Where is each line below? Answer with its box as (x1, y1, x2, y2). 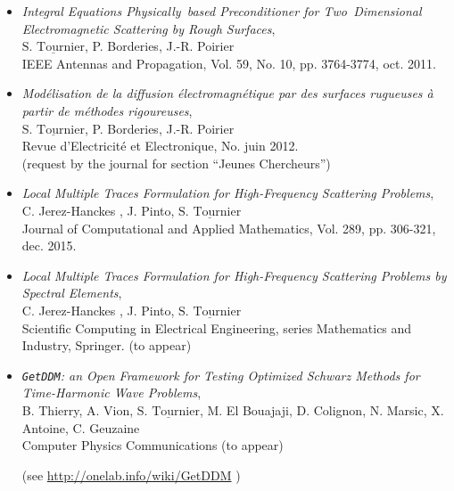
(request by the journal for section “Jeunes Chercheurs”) (21, 153, 331, 172)
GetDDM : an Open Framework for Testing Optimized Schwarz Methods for (21, 365, 420, 384)
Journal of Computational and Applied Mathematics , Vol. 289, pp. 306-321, (21, 218, 436, 237)
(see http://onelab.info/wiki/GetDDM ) (21, 465, 241, 484)
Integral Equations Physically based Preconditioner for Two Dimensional (21, 2, 422, 20)
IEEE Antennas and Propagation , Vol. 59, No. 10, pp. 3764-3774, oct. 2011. (21, 53, 436, 72)
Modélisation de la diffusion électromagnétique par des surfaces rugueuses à (21, 84, 433, 102)
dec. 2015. (21, 236, 77, 255)
